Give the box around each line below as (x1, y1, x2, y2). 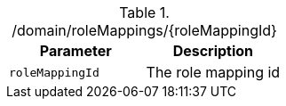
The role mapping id (146, 63, 281, 81)
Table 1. (119, 4, 170, 21)
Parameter (39, 42, 112, 60)
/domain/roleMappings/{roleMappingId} (12, 21, 277, 39)
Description (172, 42, 254, 60)
